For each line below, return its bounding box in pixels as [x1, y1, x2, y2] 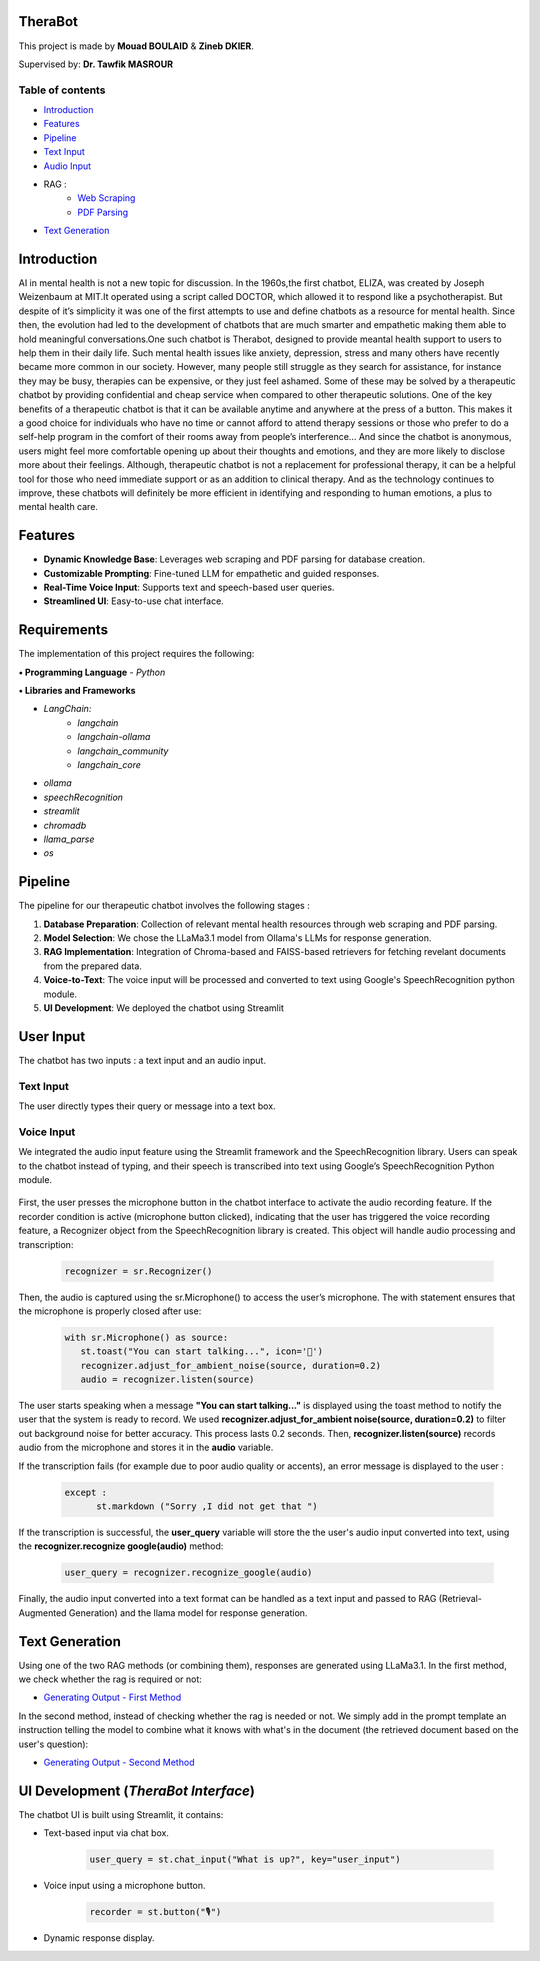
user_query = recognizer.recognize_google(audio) [64, 1567, 313, 1579]
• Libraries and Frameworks [18, 685, 136, 697]
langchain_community [77, 745, 169, 757]
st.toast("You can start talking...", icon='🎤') [80, 1346, 324, 1357]
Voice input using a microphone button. [43, 1880, 206, 1892]
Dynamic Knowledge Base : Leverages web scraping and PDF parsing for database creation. [43, 553, 426, 565]
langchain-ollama [77, 731, 151, 743]
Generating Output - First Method [43, 1691, 182, 1704]
